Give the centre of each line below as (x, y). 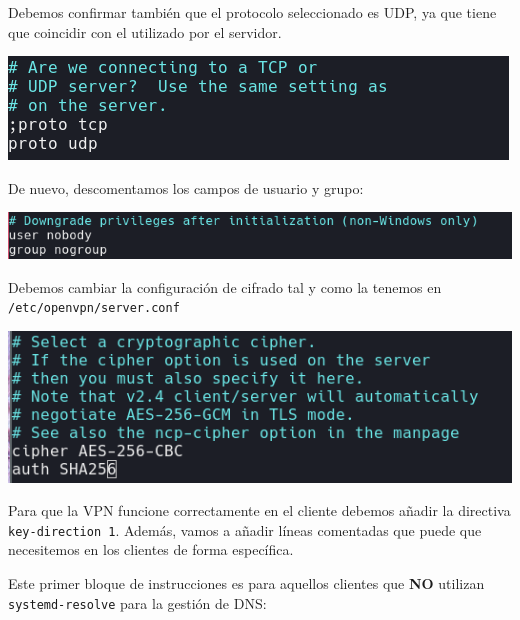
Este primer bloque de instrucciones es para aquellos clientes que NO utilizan (246, 583)
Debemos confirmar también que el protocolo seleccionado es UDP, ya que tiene (252, 12)
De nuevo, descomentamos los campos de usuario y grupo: (186, 187)
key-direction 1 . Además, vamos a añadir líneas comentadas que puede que (245, 529)
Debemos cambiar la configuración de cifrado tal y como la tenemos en (225, 286)
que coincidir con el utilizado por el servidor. (145, 31)
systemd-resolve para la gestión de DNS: (137, 602)
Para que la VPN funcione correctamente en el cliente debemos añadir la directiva (259, 510)
